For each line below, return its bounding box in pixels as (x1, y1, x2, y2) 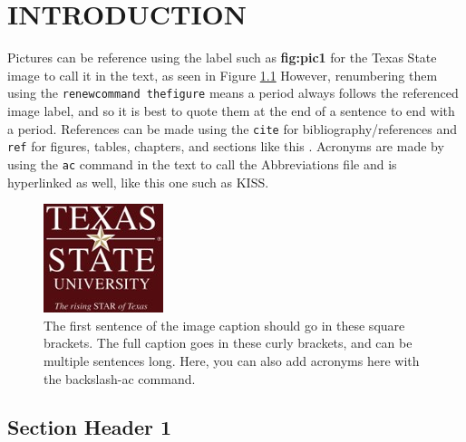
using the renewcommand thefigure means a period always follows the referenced (7, 83, 459, 102)
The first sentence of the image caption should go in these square (44, 315, 405, 334)
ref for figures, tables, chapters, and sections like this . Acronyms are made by (7, 137, 444, 156)
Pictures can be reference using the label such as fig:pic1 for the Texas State (7, 48, 437, 67)
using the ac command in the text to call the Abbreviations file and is (7, 154, 397, 173)
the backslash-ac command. (44, 369, 196, 388)
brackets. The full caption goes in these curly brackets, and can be (44, 333, 413, 352)
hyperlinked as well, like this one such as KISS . (7, 172, 269, 191)
